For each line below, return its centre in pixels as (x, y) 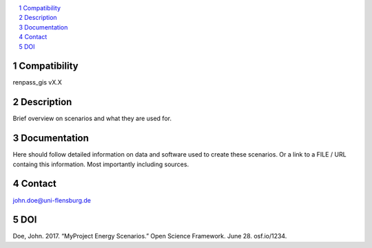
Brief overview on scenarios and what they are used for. (92, 119)
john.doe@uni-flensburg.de (52, 200)
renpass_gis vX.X (37, 82)
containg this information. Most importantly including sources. (101, 164)
